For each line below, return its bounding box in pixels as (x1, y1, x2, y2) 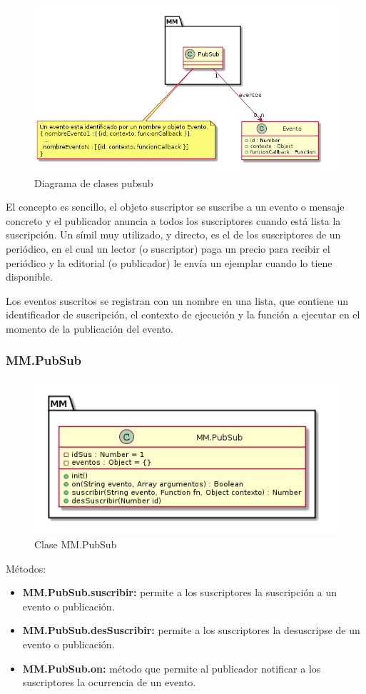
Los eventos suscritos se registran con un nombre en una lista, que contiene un (6, 293, 349, 308)
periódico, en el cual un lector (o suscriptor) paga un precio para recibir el (6, 241, 330, 256)
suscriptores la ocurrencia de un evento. (22, 675, 196, 690)
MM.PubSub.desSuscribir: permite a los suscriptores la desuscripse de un (22, 623, 360, 638)
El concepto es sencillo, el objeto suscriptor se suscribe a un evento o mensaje (6, 199, 345, 214)
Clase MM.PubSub (34, 536, 117, 551)
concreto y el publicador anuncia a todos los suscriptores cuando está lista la (6, 213, 341, 228)
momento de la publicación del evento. (6, 321, 173, 336)
